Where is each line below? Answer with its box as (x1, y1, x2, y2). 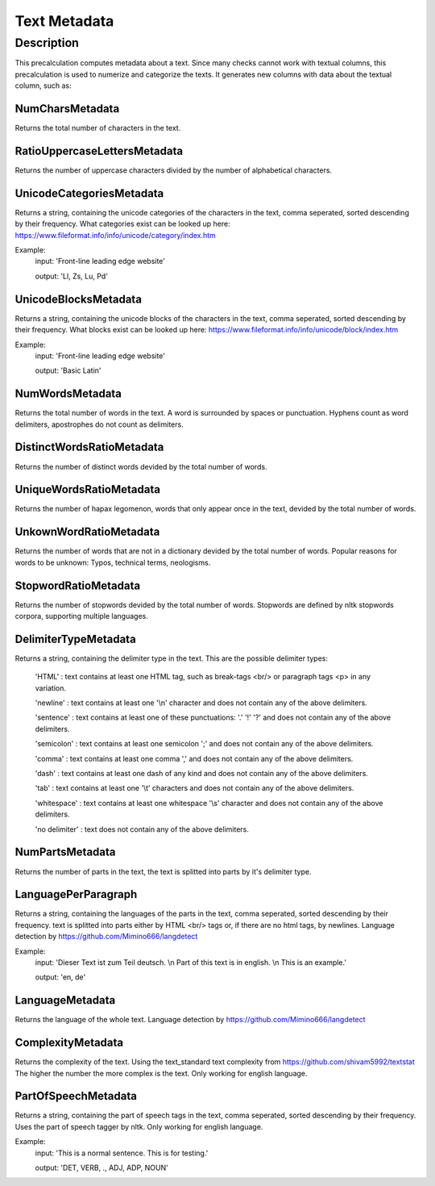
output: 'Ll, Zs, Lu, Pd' (35, 271, 109, 281)
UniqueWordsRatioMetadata (14, 482, 161, 496)
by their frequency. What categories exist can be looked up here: (14, 219, 231, 229)
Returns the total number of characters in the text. (14, 123, 181, 133)
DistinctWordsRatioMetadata (14, 441, 164, 454)
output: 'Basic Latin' (35, 365, 101, 375)
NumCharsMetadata (14, 102, 120, 115)
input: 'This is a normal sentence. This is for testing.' (35, 1148, 209, 1158)
